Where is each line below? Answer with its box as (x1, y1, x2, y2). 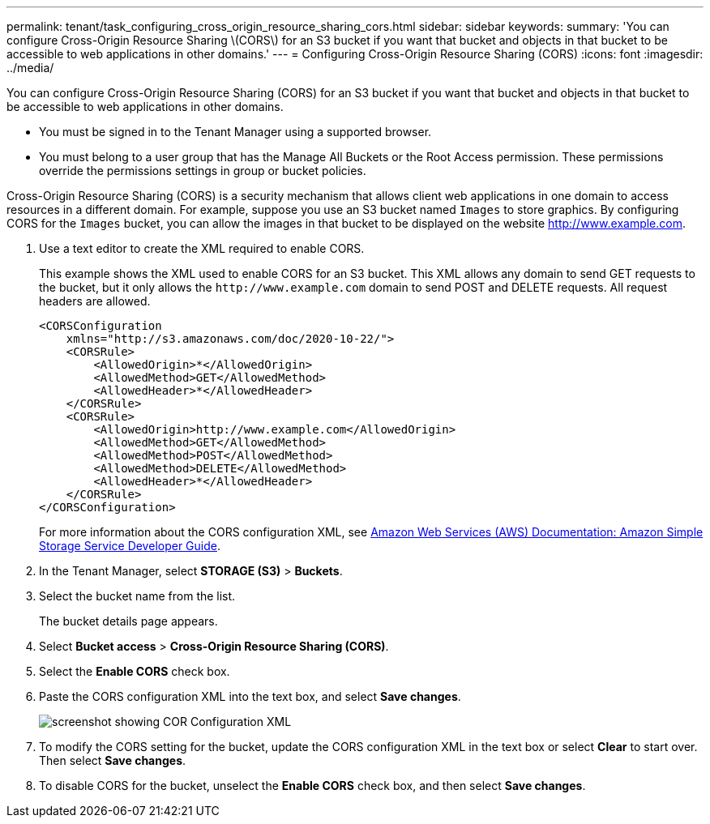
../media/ (6, 61, 54, 75)
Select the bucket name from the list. (39, 589, 236, 603)
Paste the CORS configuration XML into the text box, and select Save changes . (39, 690, 461, 703)
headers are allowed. (39, 294, 151, 308)
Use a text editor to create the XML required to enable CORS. (39, 241, 365, 255)
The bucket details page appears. (39, 614, 218, 628)
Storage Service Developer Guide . (39, 539, 220, 553)
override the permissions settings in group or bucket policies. (39, 164, 366, 177)
